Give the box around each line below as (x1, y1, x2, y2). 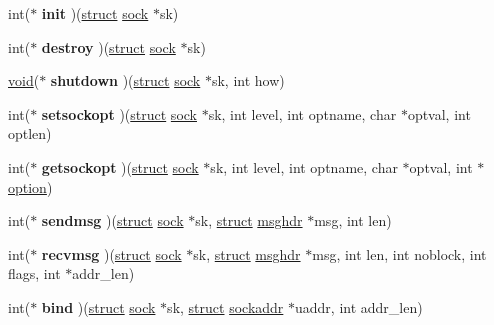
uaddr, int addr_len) (295, 296, 423, 317)
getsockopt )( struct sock (41, 156, 199, 177)
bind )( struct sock (41, 296, 156, 317)
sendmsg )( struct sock (41, 210, 184, 231)
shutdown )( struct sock (50, 70, 201, 91)
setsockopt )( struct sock (41, 103, 197, 124)
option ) (8, 176, 53, 197)
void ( (8, 70, 40, 91)
